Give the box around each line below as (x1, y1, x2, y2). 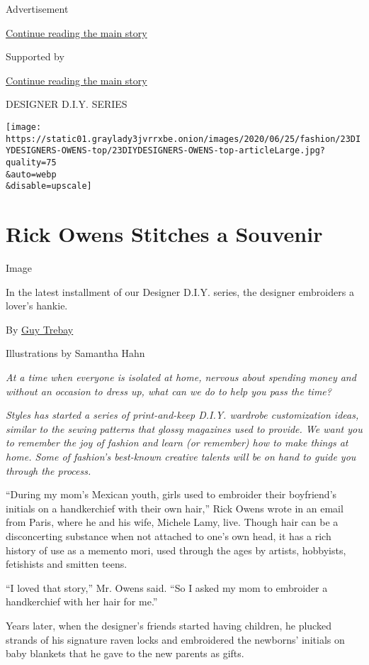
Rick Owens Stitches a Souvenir (6, 219, 323, 248)
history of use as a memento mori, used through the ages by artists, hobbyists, (6, 542, 346, 557)
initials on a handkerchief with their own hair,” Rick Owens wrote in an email (6, 500, 344, 515)
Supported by (6, 49, 64, 64)
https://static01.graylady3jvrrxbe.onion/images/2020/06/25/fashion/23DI (6, 133, 361, 144)
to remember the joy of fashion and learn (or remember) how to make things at (6, 435, 348, 450)
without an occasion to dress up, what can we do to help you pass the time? (6, 383, 331, 398)
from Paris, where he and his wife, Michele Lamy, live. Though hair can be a (6, 515, 339, 529)
